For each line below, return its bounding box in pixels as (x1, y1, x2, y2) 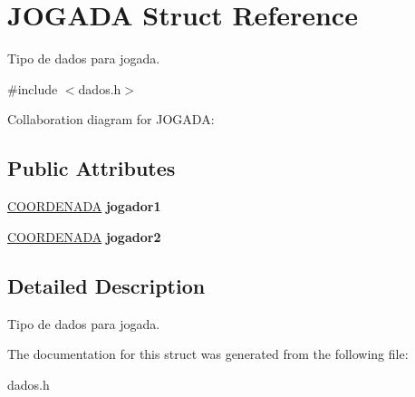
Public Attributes (7, 154, 176, 182)
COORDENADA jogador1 (7, 197, 161, 216)
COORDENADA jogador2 (7, 227, 161, 246)
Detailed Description (7, 271, 206, 299)
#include (7, 79, 58, 98)
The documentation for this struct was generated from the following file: (7, 344, 409, 363)
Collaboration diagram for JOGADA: (7, 110, 215, 129)
